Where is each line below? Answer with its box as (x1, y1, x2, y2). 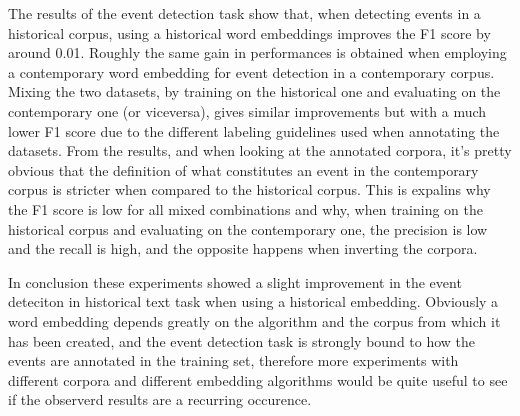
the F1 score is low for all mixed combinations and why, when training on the (8, 198, 483, 219)
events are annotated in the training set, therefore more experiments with (8, 350, 459, 371)
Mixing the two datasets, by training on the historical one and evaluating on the (8, 81, 501, 102)
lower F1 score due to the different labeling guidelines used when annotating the (8, 120, 500, 141)
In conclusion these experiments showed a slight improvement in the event (8, 271, 462, 292)
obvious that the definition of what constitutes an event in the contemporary (8, 159, 479, 180)
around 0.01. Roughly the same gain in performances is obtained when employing (8, 42, 507, 63)
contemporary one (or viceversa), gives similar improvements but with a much (8, 100, 487, 121)
